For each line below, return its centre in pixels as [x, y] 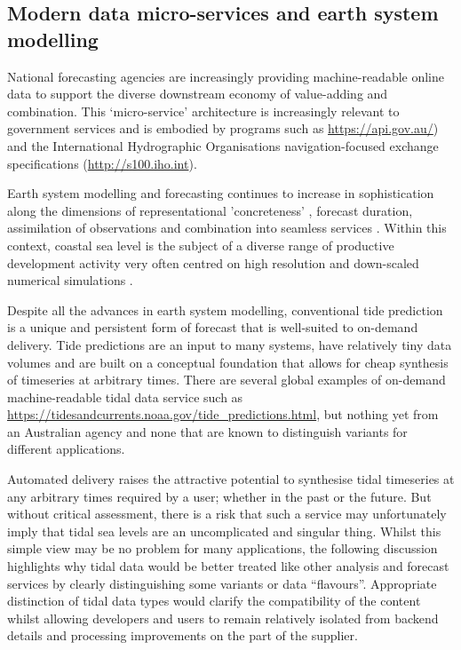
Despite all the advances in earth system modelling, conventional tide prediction [225, 309]
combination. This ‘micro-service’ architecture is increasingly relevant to [203, 111]
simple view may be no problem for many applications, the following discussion [223, 548]
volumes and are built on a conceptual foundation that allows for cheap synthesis [228, 362]
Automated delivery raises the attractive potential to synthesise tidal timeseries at [231, 479]
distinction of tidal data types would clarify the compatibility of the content [214, 601]
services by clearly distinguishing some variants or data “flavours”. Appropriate [222, 583]
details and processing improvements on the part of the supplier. [183, 635]
